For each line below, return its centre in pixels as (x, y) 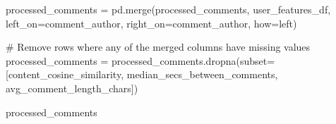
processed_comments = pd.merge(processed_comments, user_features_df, (168, 9)
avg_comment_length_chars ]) (72, 88)
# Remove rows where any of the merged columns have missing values (158, 47)
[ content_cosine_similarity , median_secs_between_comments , (142, 74)
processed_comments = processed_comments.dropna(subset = (140, 60)
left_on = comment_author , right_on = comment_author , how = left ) (151, 23)
